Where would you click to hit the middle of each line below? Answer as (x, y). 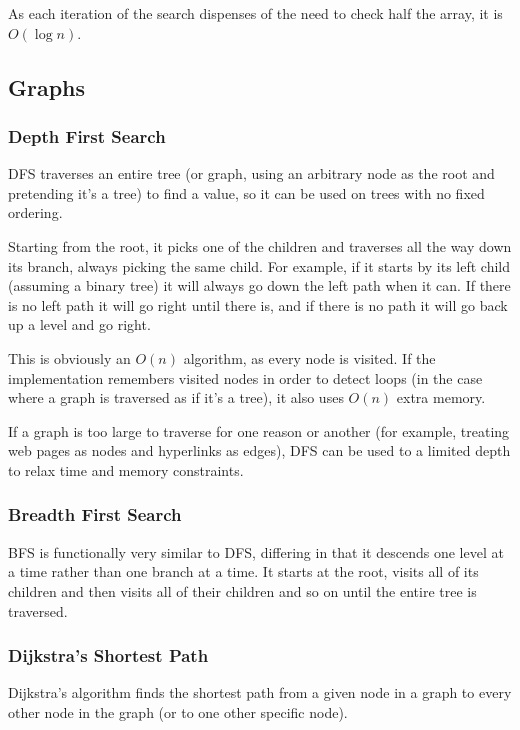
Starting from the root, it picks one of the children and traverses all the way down (260, 245)
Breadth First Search (95, 514)
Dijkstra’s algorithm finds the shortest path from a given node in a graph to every (260, 692)
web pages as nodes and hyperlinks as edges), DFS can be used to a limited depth (259, 450)
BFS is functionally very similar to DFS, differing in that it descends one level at (256, 551)
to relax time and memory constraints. (126, 469)
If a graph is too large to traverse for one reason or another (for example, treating (259, 430)
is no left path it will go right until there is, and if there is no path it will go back (258, 304)
